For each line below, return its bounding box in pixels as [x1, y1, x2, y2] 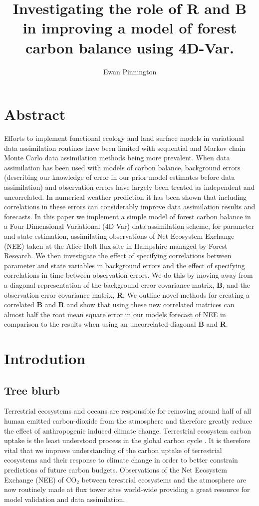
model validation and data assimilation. [4, 494, 125, 504]
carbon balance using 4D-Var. [25, 37, 234, 57]
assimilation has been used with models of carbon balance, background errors [4, 162, 241, 172]
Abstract [4, 104, 66, 124]
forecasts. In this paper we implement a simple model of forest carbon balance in [4, 211, 251, 221]
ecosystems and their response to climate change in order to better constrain [4, 455, 238, 465]
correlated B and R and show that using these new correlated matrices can [4, 299, 235, 310]
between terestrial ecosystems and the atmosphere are [81, 474, 247, 485]
